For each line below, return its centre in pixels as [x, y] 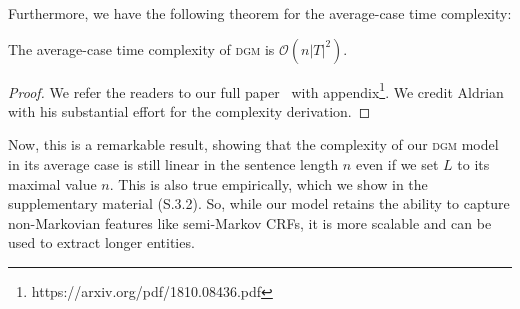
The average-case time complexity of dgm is [141, 48]
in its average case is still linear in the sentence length [173, 164]
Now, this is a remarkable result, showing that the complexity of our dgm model [253, 144]
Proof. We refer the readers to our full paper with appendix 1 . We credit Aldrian [256, 90]
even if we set [397, 164]
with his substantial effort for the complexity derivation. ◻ [189, 110]
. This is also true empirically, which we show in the [268, 183]
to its [473, 164]
